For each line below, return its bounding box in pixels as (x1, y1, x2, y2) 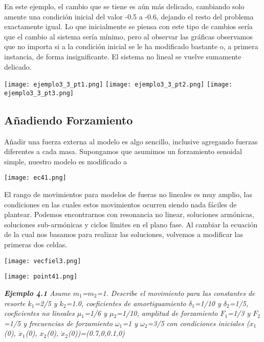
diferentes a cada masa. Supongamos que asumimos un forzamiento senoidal (4, 146, 242, 157)
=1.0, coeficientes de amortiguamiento (66, 297, 186, 308)
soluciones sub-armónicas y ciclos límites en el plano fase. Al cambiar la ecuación (4, 219, 258, 229)
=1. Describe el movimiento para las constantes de (97, 287, 255, 298)
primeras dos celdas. (4, 239, 68, 250)
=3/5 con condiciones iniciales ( (147, 317, 250, 328)
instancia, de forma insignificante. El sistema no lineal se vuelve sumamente (4, 51, 241, 61)
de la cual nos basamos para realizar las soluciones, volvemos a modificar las (4, 229, 243, 240)
